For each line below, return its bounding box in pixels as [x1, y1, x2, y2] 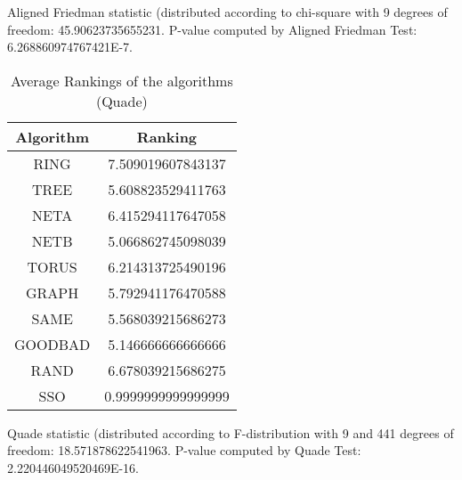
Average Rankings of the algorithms [10, 69, 233, 91]
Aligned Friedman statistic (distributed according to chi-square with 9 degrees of [7, 3, 448, 20]
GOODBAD [14, 333, 91, 354]
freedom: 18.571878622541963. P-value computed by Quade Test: [7, 441, 361, 460]
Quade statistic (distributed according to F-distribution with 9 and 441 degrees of [7, 423, 454, 442]
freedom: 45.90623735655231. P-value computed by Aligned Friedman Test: [7, 20, 417, 38]
